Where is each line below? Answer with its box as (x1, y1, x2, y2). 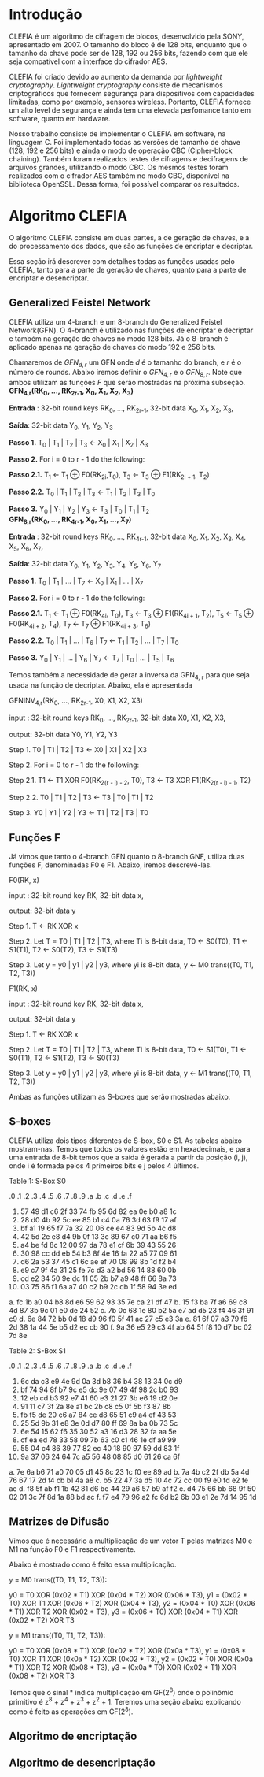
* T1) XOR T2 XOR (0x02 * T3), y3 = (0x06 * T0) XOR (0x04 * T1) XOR (9, 1607, 239, 1616)
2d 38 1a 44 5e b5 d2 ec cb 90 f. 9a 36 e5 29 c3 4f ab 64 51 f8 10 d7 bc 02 (9, 1322, 253, 1332)
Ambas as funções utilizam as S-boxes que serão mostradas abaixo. (9, 1093, 231, 1102)
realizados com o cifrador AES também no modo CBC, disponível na (9, 171, 230, 180)
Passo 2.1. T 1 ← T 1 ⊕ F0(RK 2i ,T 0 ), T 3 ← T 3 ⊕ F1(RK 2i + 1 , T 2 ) (9, 470, 210, 481)
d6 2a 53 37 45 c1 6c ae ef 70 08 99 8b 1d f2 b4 (20, 1256, 177, 1266)
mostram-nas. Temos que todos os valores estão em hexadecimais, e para (9, 1144, 251, 1153)
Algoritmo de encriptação (9, 1730, 137, 1743)
